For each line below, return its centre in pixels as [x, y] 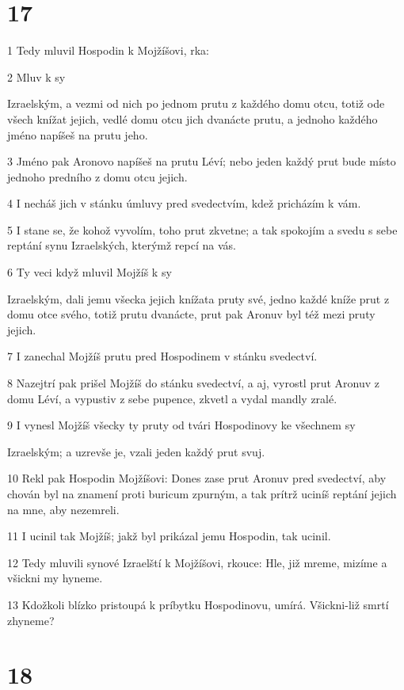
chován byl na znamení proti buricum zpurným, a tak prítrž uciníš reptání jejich [202, 494]
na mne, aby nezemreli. [63, 509]
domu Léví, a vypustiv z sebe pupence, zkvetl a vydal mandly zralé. [172, 398]
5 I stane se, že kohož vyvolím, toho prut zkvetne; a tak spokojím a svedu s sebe [202, 229]
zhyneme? [31, 620]
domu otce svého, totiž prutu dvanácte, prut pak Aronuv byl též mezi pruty [191, 314]
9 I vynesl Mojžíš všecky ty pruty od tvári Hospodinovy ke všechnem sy [181, 425]
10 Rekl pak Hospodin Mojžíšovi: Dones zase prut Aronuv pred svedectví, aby [197, 478]
